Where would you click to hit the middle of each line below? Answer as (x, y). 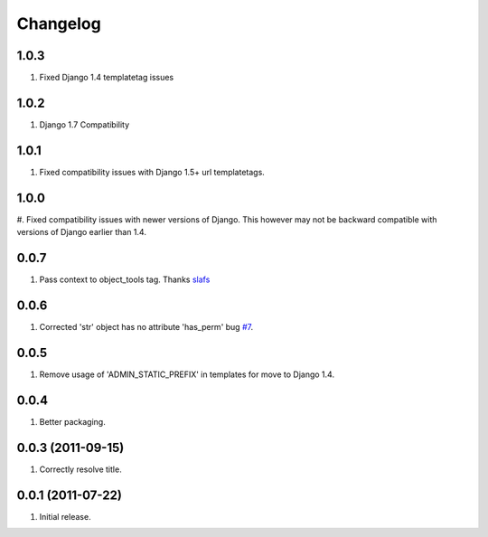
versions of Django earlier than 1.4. (81, 232)
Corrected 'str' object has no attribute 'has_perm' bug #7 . (146, 326)
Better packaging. (72, 421)
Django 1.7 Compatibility (84, 124)
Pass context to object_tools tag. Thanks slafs (125, 279)
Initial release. (65, 516)
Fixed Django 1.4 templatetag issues (107, 78)
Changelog (59, 24)
